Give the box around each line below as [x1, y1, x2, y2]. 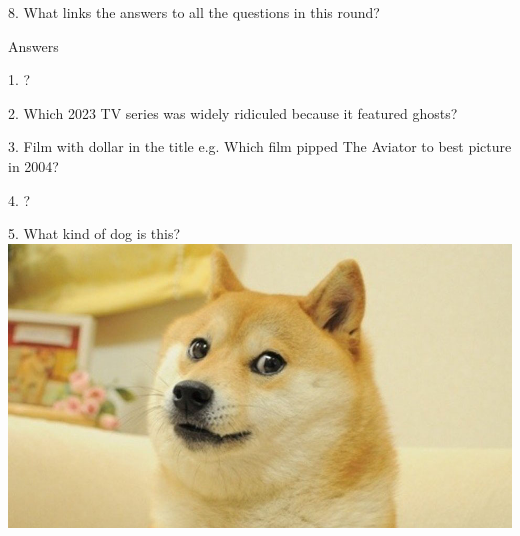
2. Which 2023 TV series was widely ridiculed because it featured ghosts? [8, 102, 458, 123]
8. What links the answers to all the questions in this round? [8, 2, 380, 22]
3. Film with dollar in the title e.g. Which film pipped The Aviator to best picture [8, 136, 512, 157]
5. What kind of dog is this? [8, 223, 181, 244]
